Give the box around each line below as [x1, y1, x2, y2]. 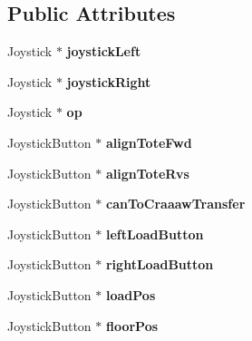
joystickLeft [66, 42, 141, 61]
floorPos [105, 316, 159, 335]
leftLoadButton [105, 224, 204, 243]
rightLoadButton [105, 255, 214, 274]
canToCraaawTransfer [105, 194, 246, 213]
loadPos [105, 285, 156, 304]
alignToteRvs [105, 163, 189, 182]
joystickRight [66, 72, 151, 91]
